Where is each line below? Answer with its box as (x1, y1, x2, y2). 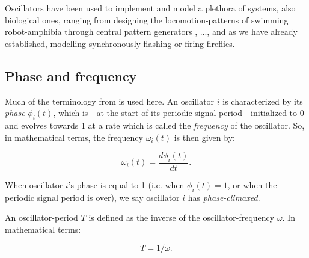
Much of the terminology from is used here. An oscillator (5, 94, 215, 107)
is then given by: (174, 131, 235, 143)
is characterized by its (222, 94, 303, 107)
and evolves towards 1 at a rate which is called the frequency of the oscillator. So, (5, 118, 305, 131)
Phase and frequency (5, 66, 137, 85)
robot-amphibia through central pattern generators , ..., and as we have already (5, 25, 298, 38)
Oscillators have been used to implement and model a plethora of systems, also (5, 2, 296, 14)
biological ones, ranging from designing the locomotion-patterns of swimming (5, 13, 289, 26)
